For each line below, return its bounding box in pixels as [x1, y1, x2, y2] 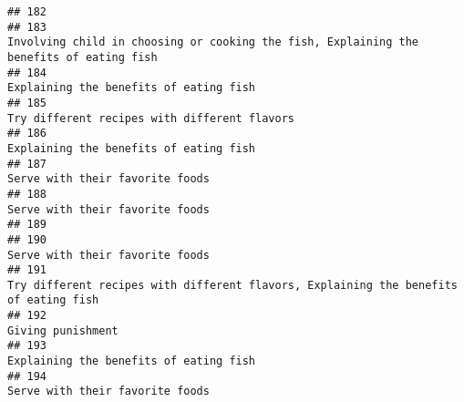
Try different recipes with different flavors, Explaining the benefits [7, 278, 458, 292]
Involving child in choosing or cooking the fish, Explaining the [7, 36, 419, 49]
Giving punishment [7, 324, 119, 337]
